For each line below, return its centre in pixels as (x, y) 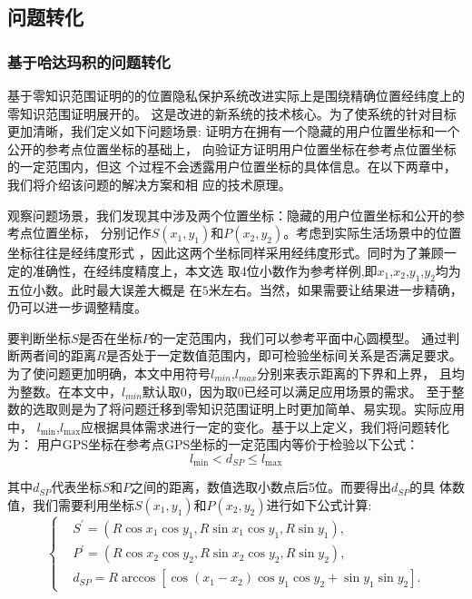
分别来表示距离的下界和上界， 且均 (361, 373)
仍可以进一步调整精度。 (77, 307)
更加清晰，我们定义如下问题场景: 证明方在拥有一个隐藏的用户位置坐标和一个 (234, 131)
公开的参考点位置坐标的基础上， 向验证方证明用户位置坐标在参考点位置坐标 (232, 148)
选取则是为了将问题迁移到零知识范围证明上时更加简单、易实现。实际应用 (248, 409)
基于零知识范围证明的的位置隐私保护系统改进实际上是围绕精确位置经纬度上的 (236, 95)
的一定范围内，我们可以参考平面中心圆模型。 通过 (299, 337)
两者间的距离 (58, 355)
